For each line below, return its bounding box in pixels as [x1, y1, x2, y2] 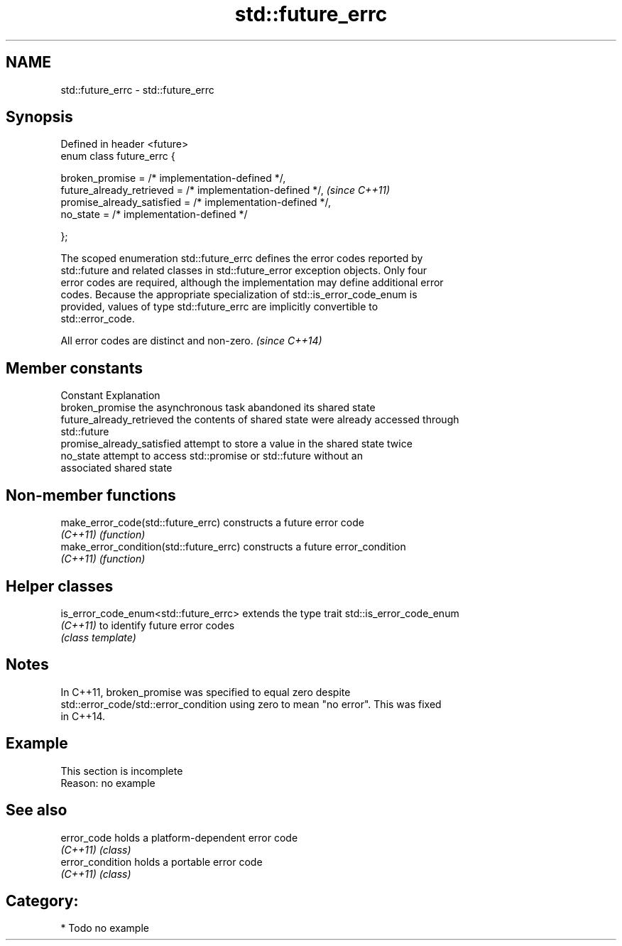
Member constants [6, 359, 143, 377]
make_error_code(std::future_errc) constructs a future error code [60, 516, 364, 529]
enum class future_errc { [60, 150, 175, 163]
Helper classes [6, 577, 114, 595]
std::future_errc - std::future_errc [60, 83, 214, 96]
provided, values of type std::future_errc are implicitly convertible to [60, 300, 378, 313]
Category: [6, 891, 79, 910]
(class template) [60, 631, 136, 643]
